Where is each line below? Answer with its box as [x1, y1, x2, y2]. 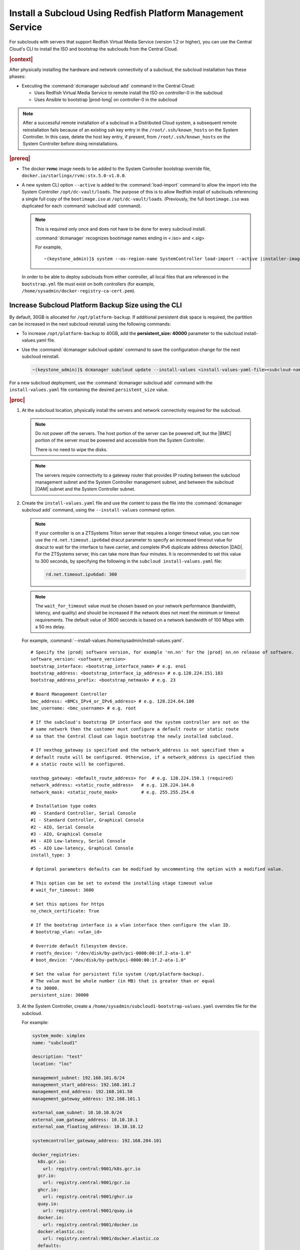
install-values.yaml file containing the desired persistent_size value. [9, 386, 169, 392]
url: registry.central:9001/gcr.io [42, 1180, 130, 1185]
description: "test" [32, 1054, 82, 1059]
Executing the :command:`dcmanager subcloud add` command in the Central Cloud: [21, 82, 195, 88]
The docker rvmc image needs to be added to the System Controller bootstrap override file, [21, 165, 211, 171]
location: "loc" [32, 1060, 72, 1066]
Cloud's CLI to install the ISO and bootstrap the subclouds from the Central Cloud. [9, 45, 178, 52]
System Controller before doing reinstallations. [22, 140, 118, 147]
